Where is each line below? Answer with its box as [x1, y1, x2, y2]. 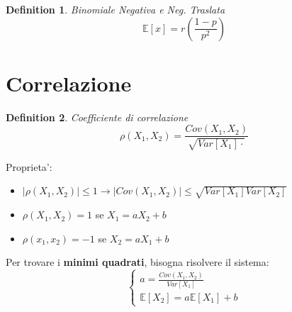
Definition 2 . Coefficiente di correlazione [6, 109, 189, 124]
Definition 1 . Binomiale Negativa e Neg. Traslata [6, 2, 225, 16]
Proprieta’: [6, 159, 52, 174]
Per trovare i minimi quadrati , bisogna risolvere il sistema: [6, 255, 269, 269]
